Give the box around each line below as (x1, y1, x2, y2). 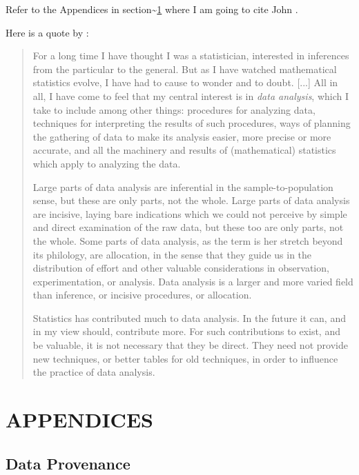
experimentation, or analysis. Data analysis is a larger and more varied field (32, 274, 353, 288)
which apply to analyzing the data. (32, 156, 181, 170)
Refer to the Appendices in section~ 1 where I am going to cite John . (6, 2, 298, 16)
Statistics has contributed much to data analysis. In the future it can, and (32, 310, 346, 325)
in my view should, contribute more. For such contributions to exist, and (32, 324, 340, 338)
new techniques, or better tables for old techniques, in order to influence (32, 351, 338, 365)
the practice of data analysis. (32, 365, 155, 379)
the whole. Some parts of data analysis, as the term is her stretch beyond (32, 233, 343, 247)
